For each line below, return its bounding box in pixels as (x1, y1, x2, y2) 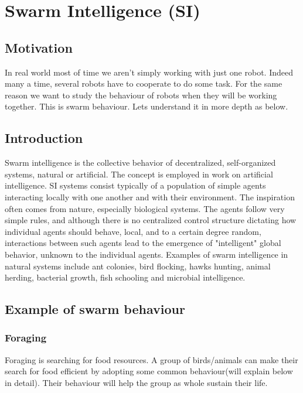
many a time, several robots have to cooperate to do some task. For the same (5, 77, 282, 90)
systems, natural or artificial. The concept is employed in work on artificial (5, 168, 273, 180)
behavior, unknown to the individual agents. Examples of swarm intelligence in (5, 248, 288, 260)
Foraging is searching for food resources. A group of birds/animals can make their (5, 353, 298, 365)
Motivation (5, 38, 73, 56)
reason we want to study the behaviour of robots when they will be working (5, 88, 277, 101)
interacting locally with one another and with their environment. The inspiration (5, 190, 295, 203)
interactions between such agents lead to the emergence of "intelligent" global (5, 237, 281, 249)
